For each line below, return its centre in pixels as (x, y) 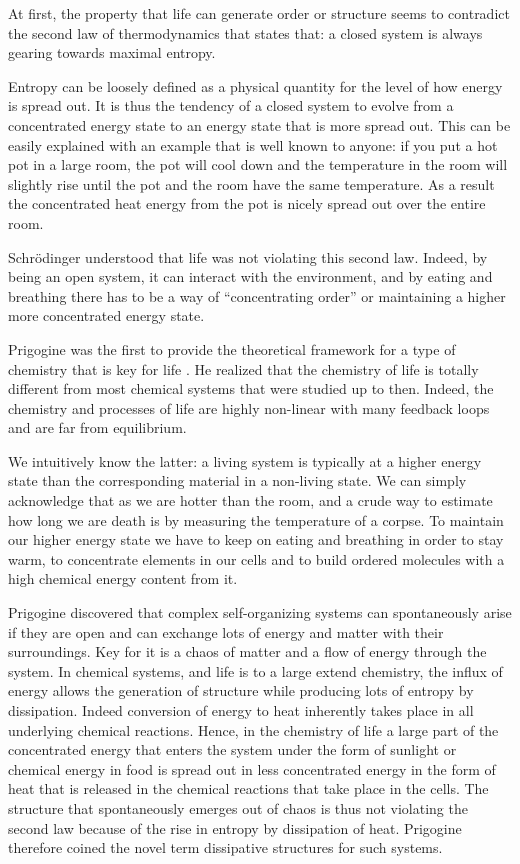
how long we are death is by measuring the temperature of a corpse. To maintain (256, 519)
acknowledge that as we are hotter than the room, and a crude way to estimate (250, 500)
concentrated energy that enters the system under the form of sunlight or (232, 749)
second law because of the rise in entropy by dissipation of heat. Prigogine (235, 827)
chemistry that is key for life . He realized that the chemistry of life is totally (243, 368)
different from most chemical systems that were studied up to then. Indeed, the (251, 388)
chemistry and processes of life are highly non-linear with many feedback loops (249, 407)
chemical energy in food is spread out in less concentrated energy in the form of (252, 768)
